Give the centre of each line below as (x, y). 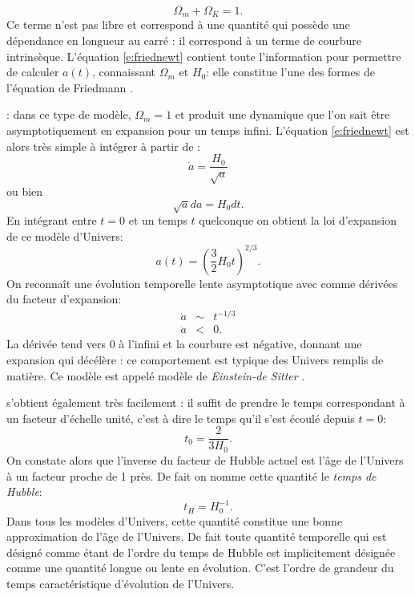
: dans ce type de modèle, (69, 114)
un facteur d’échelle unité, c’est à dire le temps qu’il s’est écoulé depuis (181, 418)
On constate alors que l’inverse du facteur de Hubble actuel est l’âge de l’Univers (205, 459)
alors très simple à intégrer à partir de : (103, 146)
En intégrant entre (52, 220)
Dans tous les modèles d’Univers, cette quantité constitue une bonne (175, 520)
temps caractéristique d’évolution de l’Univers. (121, 584)
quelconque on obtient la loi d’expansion (298, 220)
